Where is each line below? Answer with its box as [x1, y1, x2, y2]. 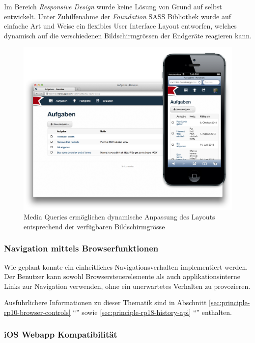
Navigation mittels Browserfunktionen [4, 242, 159, 254]
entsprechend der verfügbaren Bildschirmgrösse [24, 221, 165, 231]
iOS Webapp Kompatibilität [4, 328, 117, 340]
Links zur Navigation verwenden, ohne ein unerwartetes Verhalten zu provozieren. [4, 281, 251, 291]
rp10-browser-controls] [4, 307, 71, 317]
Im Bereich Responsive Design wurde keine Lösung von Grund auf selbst [4, 1, 222, 11]
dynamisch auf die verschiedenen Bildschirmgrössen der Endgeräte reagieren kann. [4, 30, 252, 40]
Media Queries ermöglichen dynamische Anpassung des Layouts [24, 212, 215, 222]
